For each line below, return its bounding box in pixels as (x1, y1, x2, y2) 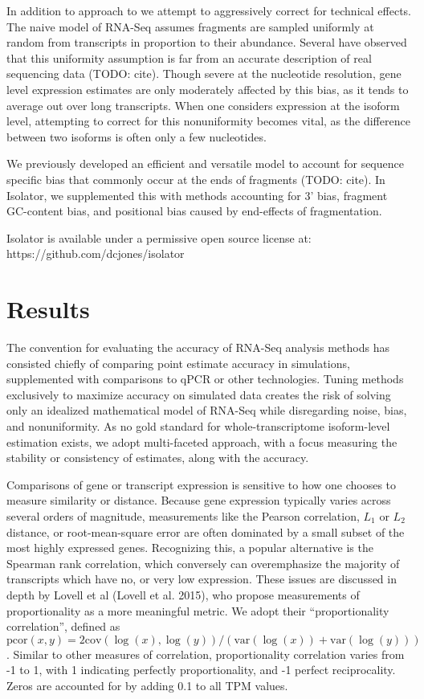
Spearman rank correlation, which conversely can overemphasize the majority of (6, 554, 400, 571)
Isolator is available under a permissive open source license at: (6, 229, 312, 246)
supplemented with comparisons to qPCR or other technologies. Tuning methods (6, 370, 404, 387)
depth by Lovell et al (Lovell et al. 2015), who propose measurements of (6, 586, 360, 603)
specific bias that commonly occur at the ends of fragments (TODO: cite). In (6, 170, 385, 187)
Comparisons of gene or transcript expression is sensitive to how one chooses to (6, 476, 397, 493)
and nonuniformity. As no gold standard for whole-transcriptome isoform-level (6, 418, 390, 434)
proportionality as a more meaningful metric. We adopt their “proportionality (6, 602, 389, 619)
